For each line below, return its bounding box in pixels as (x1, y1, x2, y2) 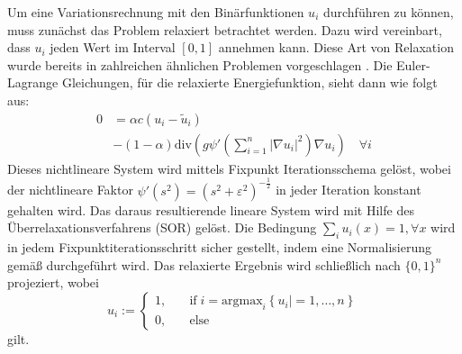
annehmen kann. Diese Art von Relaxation (218, 38, 454, 57)
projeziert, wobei (7, 273, 99, 292)
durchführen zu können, (322, 3, 454, 21)
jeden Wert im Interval (50, 38, 176, 57)
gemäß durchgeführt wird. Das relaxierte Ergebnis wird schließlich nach (7, 255, 401, 274)
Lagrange (7, 73, 59, 92)
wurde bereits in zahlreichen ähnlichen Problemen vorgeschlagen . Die (7, 55, 393, 74)
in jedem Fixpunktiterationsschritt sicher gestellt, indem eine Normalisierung (7, 237, 431, 256)
